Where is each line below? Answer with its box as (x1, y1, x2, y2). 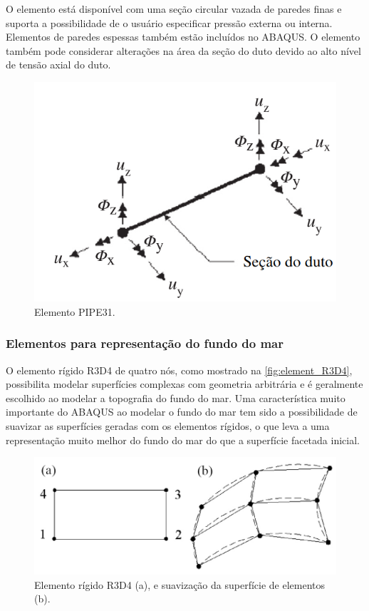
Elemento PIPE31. (34, 304, 115, 319)
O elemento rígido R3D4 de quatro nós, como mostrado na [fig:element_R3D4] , (6, 362, 353, 377)
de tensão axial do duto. (6, 57, 111, 72)
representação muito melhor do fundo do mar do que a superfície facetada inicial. (6, 432, 360, 447)
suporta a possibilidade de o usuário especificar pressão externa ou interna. (6, 15, 333, 30)
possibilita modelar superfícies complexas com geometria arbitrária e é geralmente (6, 376, 363, 391)
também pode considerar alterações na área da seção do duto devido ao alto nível (6, 43, 361, 58)
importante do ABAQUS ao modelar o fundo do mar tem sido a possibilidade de (6, 404, 358, 419)
